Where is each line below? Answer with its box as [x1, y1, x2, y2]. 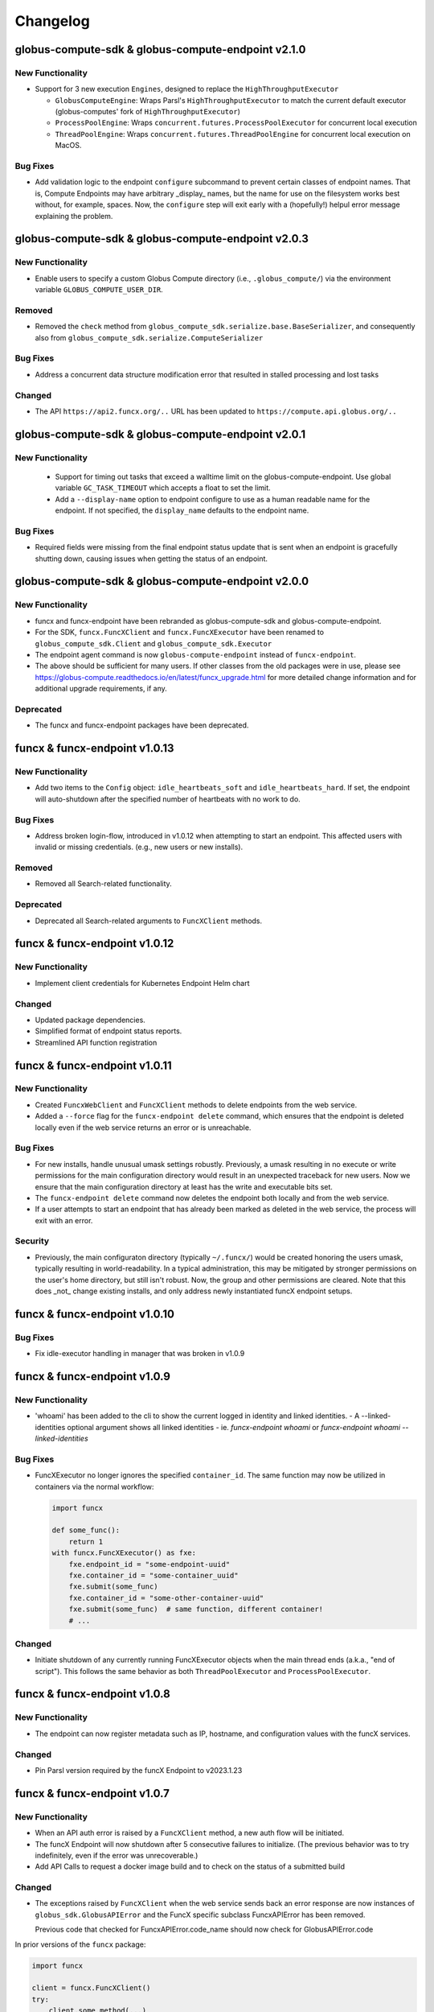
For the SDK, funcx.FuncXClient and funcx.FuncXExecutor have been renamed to [35, 628, 325, 637]
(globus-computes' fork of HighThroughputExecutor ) [55, 107, 240, 117]
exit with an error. [35, 1215, 93, 1225]
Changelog [14, 12, 90, 30]
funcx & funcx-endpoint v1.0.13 [14, 741, 174, 756]
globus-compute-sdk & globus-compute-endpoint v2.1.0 [14, 43, 306, 56]
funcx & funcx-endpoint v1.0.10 [14, 1307, 174, 1321]
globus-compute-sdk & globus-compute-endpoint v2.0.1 [14, 427, 306, 441]
